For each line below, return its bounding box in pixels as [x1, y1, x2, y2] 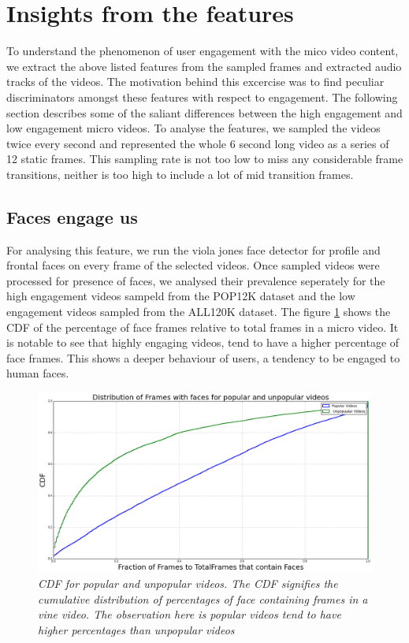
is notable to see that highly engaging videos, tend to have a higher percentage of [6, 334, 400, 351]
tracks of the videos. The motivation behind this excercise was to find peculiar [6, 73, 385, 90]
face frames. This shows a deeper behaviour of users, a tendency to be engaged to [6, 349, 400, 366]
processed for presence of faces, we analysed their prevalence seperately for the [6, 272, 385, 288]
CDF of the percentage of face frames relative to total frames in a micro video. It [6, 318, 399, 335]
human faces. [6, 365, 69, 381]
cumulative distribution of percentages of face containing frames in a [38, 590, 368, 607]
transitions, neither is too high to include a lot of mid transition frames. [6, 165, 354, 182]
